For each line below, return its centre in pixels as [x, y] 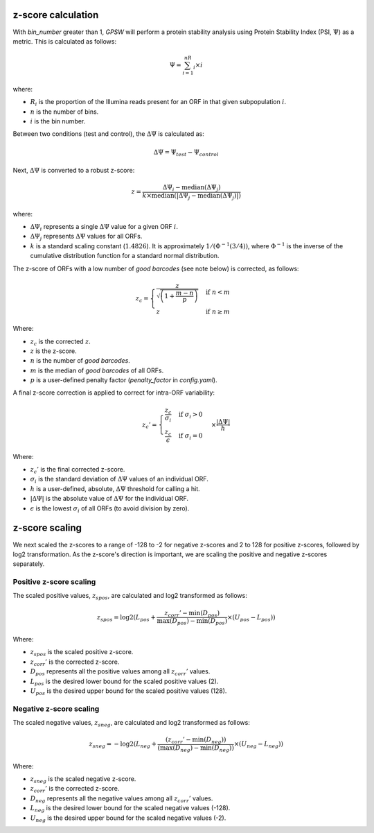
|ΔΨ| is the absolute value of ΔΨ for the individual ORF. [109, 499]
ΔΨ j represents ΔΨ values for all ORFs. [86, 237]
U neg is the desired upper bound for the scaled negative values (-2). [128, 818]
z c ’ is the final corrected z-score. [78, 470]
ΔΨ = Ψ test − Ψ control [186, 153]
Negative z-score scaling [56, 709]
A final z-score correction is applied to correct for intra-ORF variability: [114, 393]
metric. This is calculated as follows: [65, 41]
